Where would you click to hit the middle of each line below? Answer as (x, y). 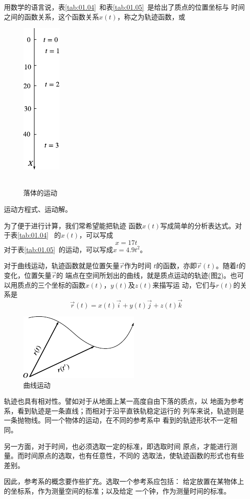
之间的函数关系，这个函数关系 (51, 16)
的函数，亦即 (176, 266)
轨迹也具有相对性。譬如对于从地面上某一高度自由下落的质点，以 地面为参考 (124, 401)
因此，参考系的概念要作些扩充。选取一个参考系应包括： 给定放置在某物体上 (124, 481)
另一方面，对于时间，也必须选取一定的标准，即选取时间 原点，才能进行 (117, 446)
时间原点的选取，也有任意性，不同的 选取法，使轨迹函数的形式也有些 (134, 456)
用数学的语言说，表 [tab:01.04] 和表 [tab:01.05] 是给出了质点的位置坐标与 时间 (125, 7)
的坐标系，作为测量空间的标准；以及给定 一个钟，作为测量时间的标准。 (117, 490)
